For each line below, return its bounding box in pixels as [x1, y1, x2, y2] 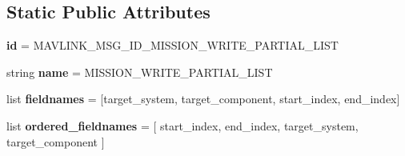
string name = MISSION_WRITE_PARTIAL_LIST [6, 63, 273, 80]
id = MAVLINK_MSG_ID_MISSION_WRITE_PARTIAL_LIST [6, 37, 339, 54]
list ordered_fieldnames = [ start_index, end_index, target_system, [6, 117, 359, 134]
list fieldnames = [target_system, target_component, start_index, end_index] [6, 90, 400, 107]
